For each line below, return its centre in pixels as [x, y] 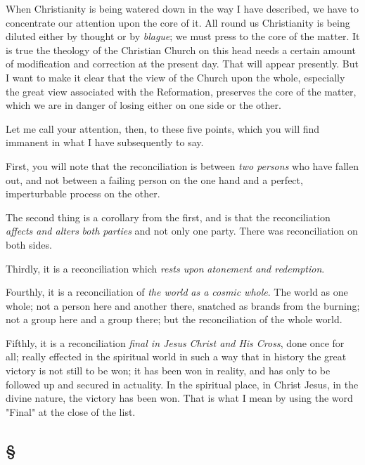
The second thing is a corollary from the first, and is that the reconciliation [168, 217]
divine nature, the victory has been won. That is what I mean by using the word [179, 398]
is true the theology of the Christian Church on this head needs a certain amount [181, 50]
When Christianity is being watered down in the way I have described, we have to [182, 8]
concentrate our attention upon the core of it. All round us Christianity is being [178, 22]
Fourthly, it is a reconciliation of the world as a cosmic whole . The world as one [177, 292]
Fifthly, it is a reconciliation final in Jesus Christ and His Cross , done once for [175, 342]
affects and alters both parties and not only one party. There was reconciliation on [182, 231]
